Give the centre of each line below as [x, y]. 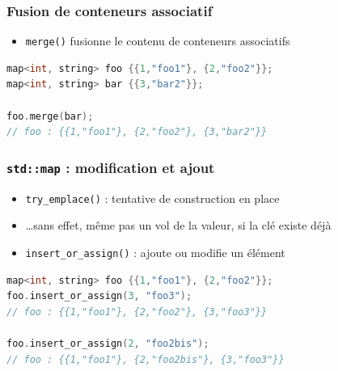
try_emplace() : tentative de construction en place [152, 198]
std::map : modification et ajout [111, 167]
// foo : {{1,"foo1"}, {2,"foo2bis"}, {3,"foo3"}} [146, 359]
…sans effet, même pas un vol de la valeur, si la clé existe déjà [178, 225]
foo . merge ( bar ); [50, 116]
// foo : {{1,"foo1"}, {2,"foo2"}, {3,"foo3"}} [137, 312]
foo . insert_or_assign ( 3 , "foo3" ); [99, 296]
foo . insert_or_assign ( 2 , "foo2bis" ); [108, 343]
